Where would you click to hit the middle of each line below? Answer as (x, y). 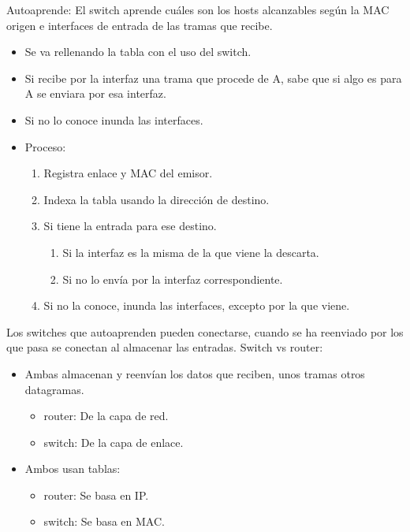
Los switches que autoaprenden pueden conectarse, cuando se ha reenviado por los (205, 331)
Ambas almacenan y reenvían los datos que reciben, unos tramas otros (195, 373)
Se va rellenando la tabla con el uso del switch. (138, 52)
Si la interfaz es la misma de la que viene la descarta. (191, 252)
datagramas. (54, 389)
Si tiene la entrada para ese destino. (130, 226)
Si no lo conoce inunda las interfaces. (114, 119)
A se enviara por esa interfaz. (95, 93)
